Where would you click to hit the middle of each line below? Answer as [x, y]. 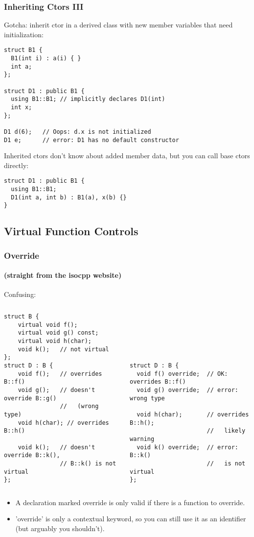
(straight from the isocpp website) [63, 275]
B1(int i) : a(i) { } [46, 59]
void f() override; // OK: [182, 374]
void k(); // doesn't [57, 447]
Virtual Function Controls [71, 231]
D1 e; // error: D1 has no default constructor [92, 140]
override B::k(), [32, 455]
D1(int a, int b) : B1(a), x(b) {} [69, 197]
